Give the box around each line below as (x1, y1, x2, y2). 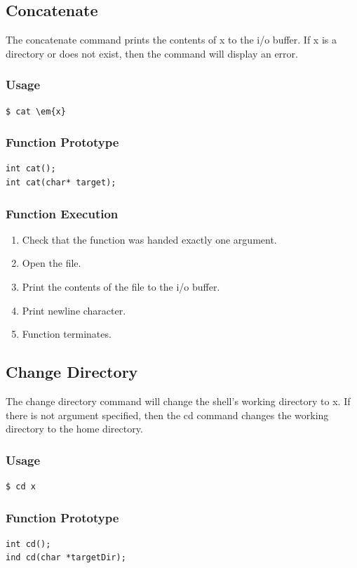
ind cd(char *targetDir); (6, 553, 126, 563)
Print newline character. (22, 303, 126, 317)
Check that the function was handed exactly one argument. (22, 232, 277, 246)
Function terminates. (22, 326, 112, 341)
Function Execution (6, 204, 119, 222)
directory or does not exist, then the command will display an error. (6, 46, 298, 60)
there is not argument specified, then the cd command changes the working (6, 407, 329, 422)
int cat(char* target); (6, 178, 116, 188)
